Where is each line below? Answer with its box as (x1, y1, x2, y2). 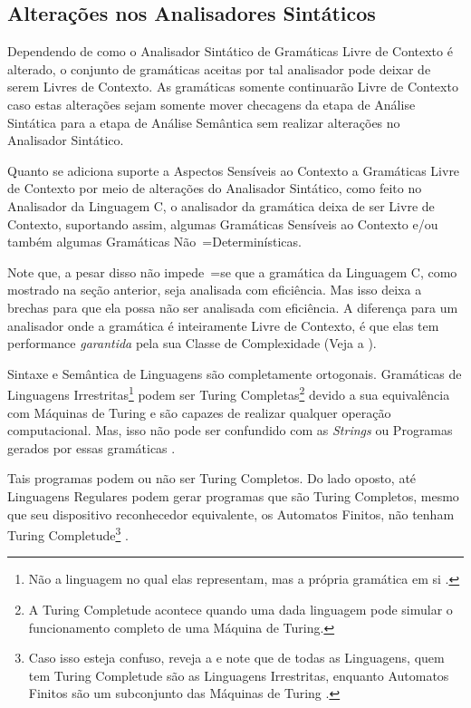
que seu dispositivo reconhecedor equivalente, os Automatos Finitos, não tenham (7, 504, 455, 523)
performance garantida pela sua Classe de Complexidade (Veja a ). (7, 334, 377, 353)
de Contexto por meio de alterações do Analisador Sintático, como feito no (7, 179, 422, 198)
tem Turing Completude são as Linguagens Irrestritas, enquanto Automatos (28, 665, 449, 684)
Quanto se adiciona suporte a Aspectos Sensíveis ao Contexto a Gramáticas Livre (7, 160, 460, 179)
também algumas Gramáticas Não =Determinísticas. (7, 232, 302, 251)
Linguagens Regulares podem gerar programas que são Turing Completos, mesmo (7, 486, 459, 505)
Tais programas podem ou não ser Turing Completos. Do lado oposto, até (7, 469, 417, 488)
